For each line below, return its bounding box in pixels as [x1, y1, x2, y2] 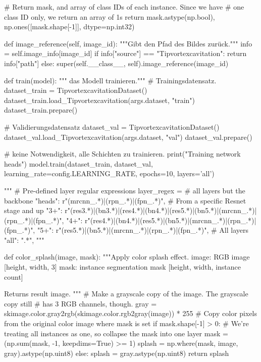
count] [4, 271, 23, 282]
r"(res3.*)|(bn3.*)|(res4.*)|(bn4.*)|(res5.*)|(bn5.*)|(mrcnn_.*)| [65, 205, 257, 216]
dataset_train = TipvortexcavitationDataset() [4, 85, 147, 95]
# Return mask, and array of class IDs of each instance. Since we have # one [4, 2, 244, 12]
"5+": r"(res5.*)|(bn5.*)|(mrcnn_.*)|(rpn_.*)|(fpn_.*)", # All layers [37, 225, 248, 235]
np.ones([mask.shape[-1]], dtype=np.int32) [4, 21, 135, 32]
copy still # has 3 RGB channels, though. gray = [4, 298, 157, 308]
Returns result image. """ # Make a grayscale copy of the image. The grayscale [4, 288, 248, 299]
